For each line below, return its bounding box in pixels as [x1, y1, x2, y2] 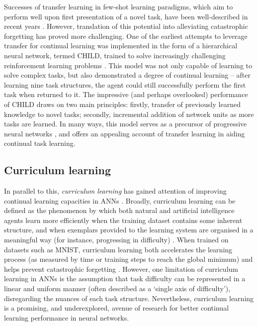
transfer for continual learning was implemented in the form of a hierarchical [4, 40, 238, 51]
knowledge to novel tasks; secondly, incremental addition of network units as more [4, 109, 254, 119]
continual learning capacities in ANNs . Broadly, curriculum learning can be [4, 195, 236, 206]
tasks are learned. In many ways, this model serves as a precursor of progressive [4, 118, 247, 129]
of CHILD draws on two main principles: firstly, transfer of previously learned [4, 99, 241, 109]
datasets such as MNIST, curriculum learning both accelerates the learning [4, 244, 233, 254]
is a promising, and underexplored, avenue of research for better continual [4, 303, 229, 313]
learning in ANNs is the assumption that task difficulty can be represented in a [4, 273, 246, 284]
